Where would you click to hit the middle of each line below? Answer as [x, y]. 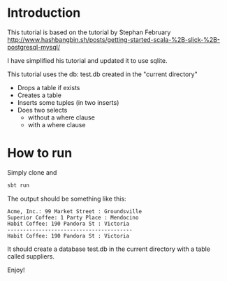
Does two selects [42, 110]
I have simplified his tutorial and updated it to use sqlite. [87, 60]
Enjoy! [16, 270]
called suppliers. [31, 256]
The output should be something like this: [67, 199]
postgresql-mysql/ [34, 47]
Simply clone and [32, 172]
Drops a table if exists [49, 87]
